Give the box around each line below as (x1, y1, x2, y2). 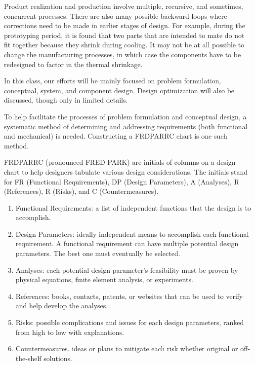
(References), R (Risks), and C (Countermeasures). (4, 186, 159, 196)
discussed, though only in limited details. (4, 95, 128, 105)
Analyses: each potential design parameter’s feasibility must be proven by (15, 264, 238, 275)
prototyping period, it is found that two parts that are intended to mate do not (4, 30, 245, 40)
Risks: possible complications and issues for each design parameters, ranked (15, 317, 244, 328)
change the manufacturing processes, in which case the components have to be (4, 49, 241, 59)
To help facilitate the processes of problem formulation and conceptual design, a (4, 111, 247, 121)
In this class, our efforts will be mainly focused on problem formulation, (4, 75, 221, 86)
